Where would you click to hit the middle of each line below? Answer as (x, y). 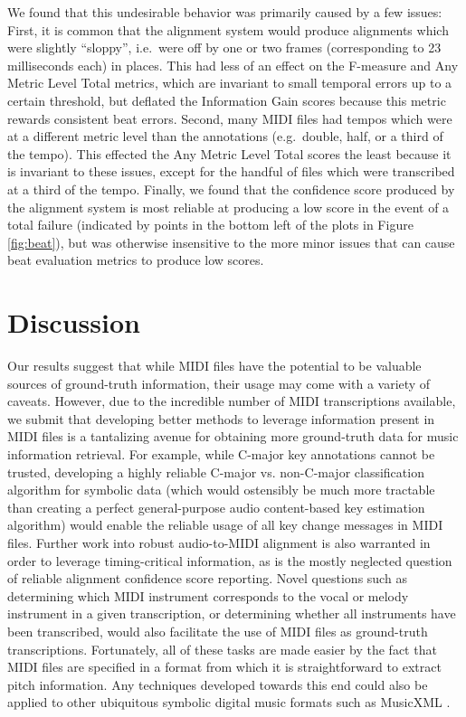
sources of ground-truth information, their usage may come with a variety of (219, 383)
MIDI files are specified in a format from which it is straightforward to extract (224, 667)
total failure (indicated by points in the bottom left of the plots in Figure (210, 225)
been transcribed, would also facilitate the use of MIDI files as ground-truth (218, 631)
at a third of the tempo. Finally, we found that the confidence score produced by (231, 189)
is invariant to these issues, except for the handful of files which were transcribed (231, 171)
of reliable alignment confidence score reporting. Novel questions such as (207, 578)
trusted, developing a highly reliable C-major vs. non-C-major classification (216, 472)
